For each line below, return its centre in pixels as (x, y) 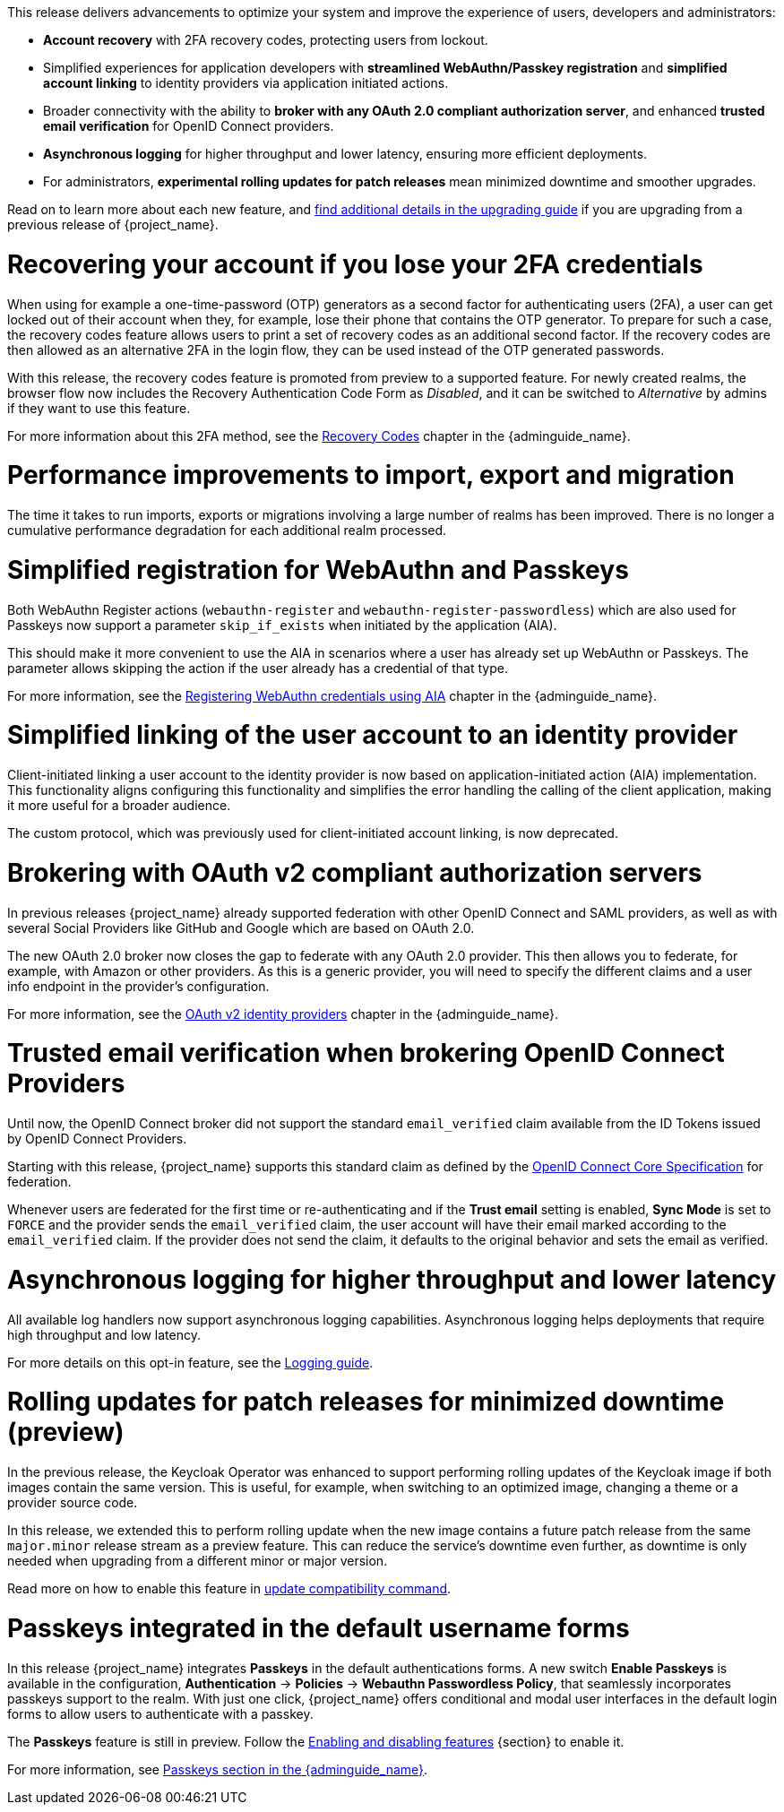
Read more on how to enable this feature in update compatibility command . (229, 1588)
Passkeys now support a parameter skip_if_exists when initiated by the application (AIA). (282, 625)
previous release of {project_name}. (113, 224)
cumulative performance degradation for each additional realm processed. (227, 530)
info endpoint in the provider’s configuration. (138, 986)
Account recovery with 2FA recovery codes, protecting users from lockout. (266, 40)
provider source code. (73, 1502)
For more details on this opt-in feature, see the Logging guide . (190, 1362)
